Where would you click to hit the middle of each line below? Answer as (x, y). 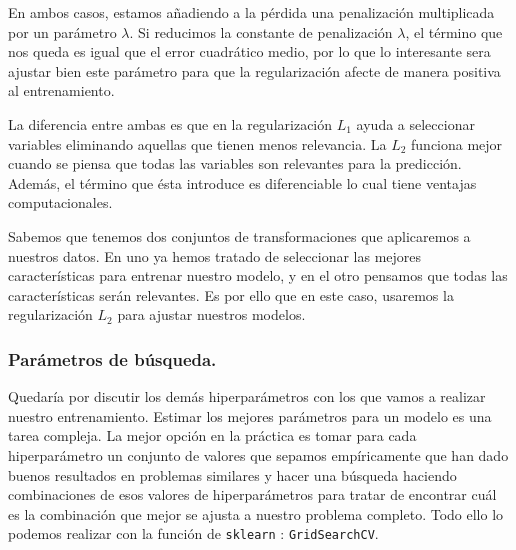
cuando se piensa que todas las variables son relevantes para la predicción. (235, 163)
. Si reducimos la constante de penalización (261, 31)
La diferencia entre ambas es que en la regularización (170, 123)
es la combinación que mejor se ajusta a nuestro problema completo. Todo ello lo (256, 513)
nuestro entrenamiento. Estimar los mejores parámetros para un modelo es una (250, 415)
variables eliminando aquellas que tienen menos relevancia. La (197, 143)
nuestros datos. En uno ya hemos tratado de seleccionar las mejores (215, 255)
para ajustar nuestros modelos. (211, 314)
